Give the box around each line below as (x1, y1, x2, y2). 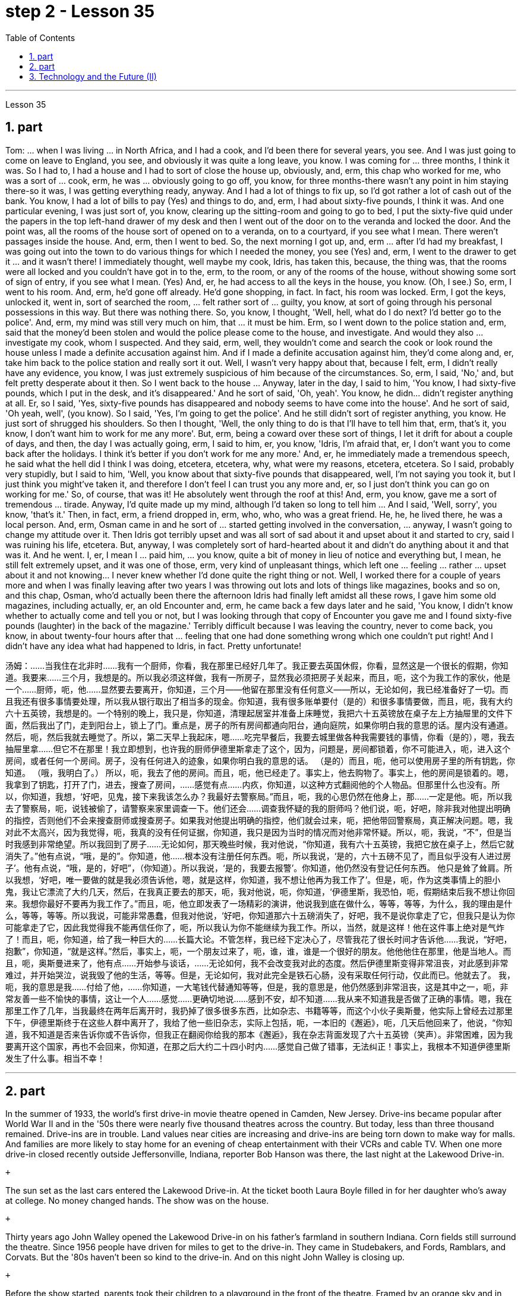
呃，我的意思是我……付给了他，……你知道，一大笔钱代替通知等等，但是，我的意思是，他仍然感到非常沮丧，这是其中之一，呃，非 (5, 981, 509, 992)
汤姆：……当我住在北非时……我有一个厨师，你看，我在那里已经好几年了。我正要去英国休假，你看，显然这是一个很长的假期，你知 (5, 660, 509, 671)
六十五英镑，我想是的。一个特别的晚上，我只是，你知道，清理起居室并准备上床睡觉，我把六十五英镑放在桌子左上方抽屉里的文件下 (5, 708, 513, 718)
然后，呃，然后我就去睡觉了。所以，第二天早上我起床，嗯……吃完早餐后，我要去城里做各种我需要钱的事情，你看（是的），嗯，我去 (5, 731, 515, 742)
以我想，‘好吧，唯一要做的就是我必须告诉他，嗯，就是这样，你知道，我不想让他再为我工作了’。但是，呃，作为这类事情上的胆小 (5, 874, 501, 885)
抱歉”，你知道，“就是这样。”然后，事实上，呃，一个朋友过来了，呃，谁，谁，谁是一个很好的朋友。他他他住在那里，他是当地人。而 (5, 946, 511, 956)
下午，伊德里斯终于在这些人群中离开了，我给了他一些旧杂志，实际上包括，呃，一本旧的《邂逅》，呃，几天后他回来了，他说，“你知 (5, 1017, 513, 1028)
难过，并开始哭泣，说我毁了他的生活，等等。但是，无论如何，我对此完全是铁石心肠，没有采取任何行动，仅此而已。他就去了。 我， (5, 969, 515, 980)
